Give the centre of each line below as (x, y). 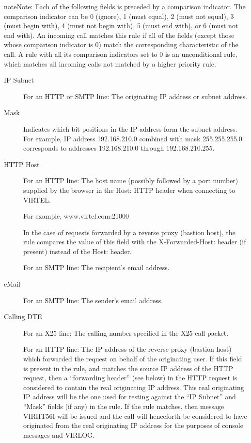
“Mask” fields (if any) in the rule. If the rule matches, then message (124, 406)
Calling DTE (23, 316)
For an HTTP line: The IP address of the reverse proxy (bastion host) (127, 349)
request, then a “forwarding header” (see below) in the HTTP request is (130, 378)
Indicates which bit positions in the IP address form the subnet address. (130, 128)
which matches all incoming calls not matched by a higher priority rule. (110, 63)
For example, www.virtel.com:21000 (76, 216)
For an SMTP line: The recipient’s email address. (96, 267)
